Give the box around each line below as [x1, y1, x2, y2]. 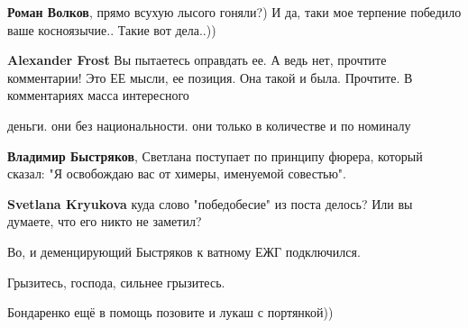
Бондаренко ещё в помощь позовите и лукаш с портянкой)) [7, 303, 334, 322]
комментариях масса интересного [7, 86, 189, 105]
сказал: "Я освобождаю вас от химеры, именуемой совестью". [7, 164, 346, 183]
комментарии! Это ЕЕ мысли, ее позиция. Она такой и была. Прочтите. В [7, 68, 413, 87]
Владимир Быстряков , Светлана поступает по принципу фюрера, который [7, 146, 423, 165]
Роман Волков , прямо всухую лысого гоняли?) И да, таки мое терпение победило [7, 3, 462, 21]
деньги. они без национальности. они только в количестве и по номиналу [7, 115, 411, 134]
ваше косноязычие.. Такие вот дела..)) [7, 20, 216, 39]
